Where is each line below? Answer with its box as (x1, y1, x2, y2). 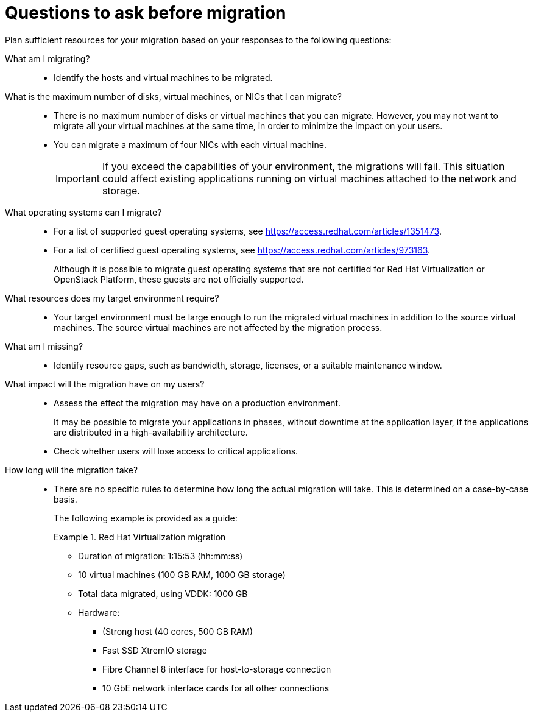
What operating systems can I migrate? (5, 207, 162, 217)
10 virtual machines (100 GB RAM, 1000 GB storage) (78, 569, 286, 580)
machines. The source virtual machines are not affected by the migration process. (54, 322, 383, 333)
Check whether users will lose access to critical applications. (54, 445, 298, 456)
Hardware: (78, 607, 120, 618)
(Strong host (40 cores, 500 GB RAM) (102, 626, 253, 637)
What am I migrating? (5, 53, 90, 64)
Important (55, 172, 100, 185)
